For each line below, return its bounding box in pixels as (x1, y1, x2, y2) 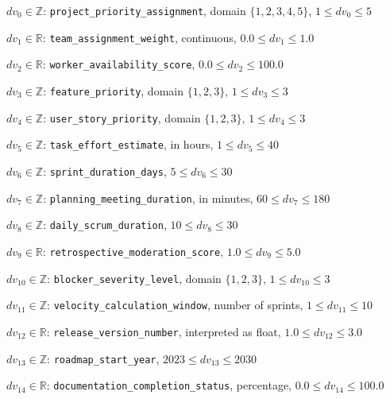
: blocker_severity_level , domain (47, 269, 222, 286)
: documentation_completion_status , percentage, (46, 377, 292, 393)
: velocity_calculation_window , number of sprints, (47, 296, 303, 313)
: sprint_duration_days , (43, 162, 167, 179)
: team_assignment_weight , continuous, (42, 29, 237, 45)
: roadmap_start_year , (47, 350, 160, 366)
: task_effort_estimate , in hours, (43, 136, 214, 153)
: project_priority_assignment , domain (43, 2, 246, 18)
